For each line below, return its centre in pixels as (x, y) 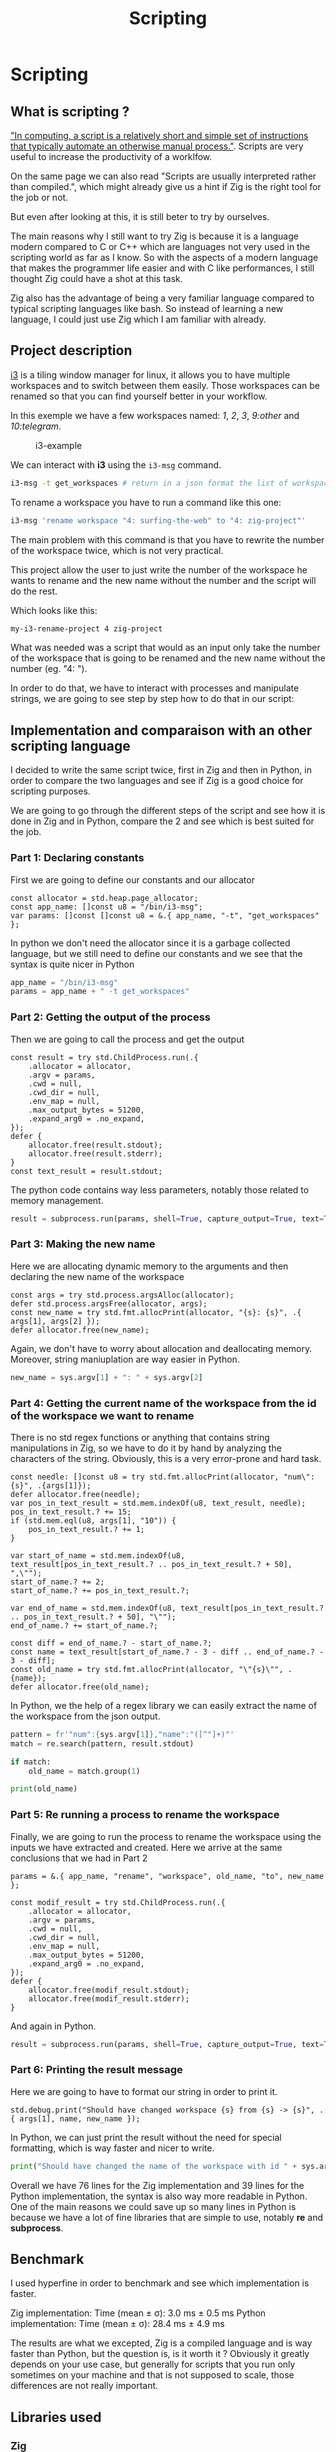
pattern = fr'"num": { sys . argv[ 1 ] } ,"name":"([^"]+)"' (122, 1734)
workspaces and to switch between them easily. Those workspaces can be (165, 385)
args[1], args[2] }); (55, 1321)
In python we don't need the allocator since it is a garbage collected (150, 943)
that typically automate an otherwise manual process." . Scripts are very (157, 146)
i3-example (59, 445)
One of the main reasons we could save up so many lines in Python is (153, 2206)
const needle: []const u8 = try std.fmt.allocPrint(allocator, (145, 1477)
